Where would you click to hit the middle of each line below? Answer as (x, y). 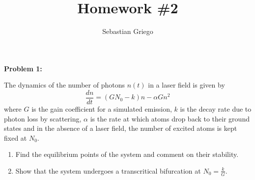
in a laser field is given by (186, 85)
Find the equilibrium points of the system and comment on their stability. (127, 154)
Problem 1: (23, 68)
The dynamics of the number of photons (64, 85)
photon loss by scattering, (43, 118)
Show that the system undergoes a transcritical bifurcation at (108, 170)
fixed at (15, 137)
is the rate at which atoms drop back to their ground (170, 118)
